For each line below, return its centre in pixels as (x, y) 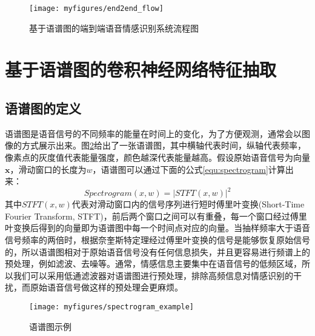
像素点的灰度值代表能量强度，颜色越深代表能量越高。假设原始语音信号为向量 (157, 157)
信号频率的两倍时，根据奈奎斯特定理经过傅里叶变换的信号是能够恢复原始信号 (157, 240)
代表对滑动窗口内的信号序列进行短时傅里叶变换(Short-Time (188, 204)
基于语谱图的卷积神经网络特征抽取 (141, 69)
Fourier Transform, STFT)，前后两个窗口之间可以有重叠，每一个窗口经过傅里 (156, 216)
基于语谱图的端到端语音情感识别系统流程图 (114, 28)
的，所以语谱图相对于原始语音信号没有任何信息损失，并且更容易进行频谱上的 (157, 251)
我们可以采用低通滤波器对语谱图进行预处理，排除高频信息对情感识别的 (153, 275)
